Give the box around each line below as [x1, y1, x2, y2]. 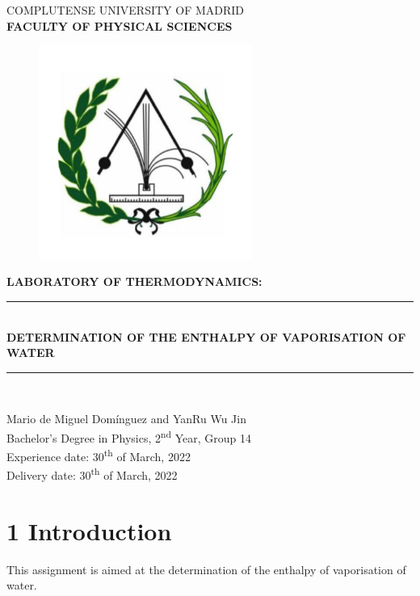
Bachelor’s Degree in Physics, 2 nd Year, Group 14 [6, 426, 251, 446]
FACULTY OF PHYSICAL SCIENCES [6, 17, 233, 34]
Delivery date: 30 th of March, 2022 [6, 464, 178, 484]
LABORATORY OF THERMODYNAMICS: [6, 273, 262, 290]
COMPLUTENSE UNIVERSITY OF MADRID [6, 2, 245, 18]
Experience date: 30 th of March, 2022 [6, 446, 191, 464]
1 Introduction [6, 514, 172, 547]
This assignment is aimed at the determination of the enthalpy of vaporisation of [6, 560, 406, 577]
